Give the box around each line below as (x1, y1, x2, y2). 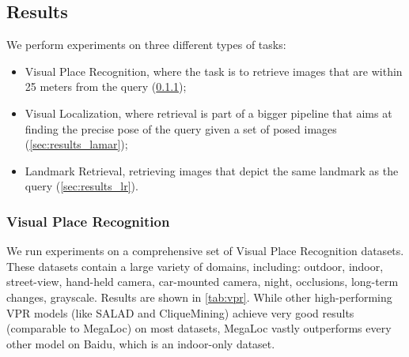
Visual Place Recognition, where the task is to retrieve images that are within (25, 62, 403, 79)
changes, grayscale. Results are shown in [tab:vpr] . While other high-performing (6, 288, 392, 305)
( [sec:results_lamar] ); (25, 136, 128, 152)
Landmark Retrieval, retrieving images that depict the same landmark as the (25, 162, 399, 178)
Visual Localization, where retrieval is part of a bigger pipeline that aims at (25, 104, 392, 121)
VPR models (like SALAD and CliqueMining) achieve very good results (6, 304, 354, 321)
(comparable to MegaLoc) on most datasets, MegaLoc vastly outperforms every (6, 320, 392, 336)
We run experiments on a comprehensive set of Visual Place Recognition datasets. (6, 242, 404, 259)
